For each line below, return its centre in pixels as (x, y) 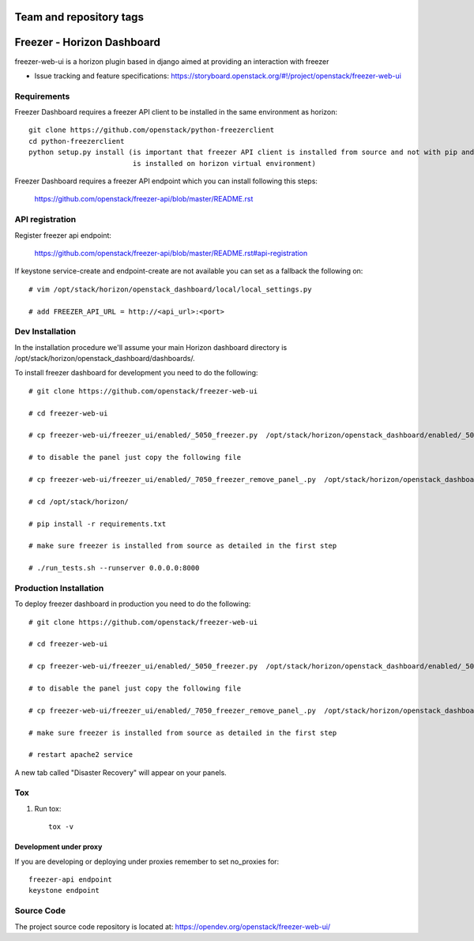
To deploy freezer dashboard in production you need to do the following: (133, 604)
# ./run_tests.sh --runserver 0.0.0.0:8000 (114, 568)
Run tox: (48, 808)
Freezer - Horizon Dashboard (88, 42)
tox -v (61, 827)
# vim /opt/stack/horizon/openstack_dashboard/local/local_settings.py (170, 289)
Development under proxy (58, 847)
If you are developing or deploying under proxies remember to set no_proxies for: (147, 861)
